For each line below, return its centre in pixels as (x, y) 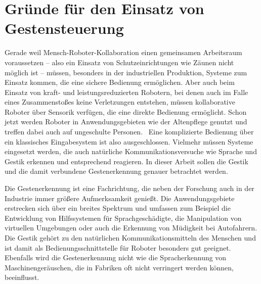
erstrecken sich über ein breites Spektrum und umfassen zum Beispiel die (118, 208)
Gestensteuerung (64, 28)
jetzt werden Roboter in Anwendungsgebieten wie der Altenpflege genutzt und (126, 122)
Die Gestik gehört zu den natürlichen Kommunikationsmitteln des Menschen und (130, 238)
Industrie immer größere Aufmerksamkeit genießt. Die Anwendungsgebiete (120, 198)
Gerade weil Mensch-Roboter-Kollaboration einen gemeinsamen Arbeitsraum (123, 52)
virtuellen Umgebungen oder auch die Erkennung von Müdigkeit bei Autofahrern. (131, 228)
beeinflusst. (22, 277)
